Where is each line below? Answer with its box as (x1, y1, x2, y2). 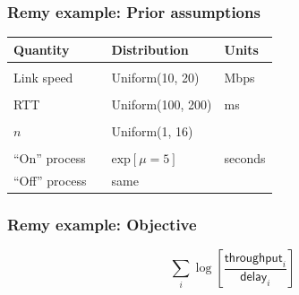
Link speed (13, 67, 73, 86)
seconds (224, 149, 266, 168)
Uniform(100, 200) (111, 94, 212, 113)
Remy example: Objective (7, 213, 197, 235)
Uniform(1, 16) (111, 122, 193, 140)
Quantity (13, 39, 70, 58)
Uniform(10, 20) (111, 67, 200, 86)
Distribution (111, 39, 189, 58)
